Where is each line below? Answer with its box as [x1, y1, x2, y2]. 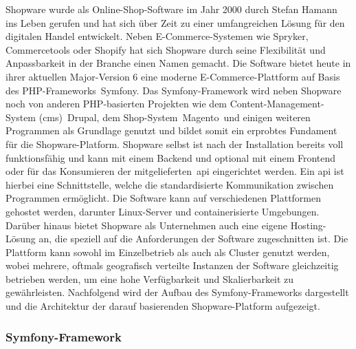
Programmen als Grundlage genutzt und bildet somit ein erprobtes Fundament [5, 123, 337, 138]
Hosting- [290, 218, 326, 232]
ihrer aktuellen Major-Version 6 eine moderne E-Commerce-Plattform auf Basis [5, 69, 340, 83]
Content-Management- [230, 96, 324, 111]
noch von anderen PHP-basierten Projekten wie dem [5, 96, 227, 111]
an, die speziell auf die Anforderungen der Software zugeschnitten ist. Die [38, 231, 348, 246]
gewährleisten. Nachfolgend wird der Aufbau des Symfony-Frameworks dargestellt [5, 285, 349, 299]
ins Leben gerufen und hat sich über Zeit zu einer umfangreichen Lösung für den [5, 15, 345, 30]
